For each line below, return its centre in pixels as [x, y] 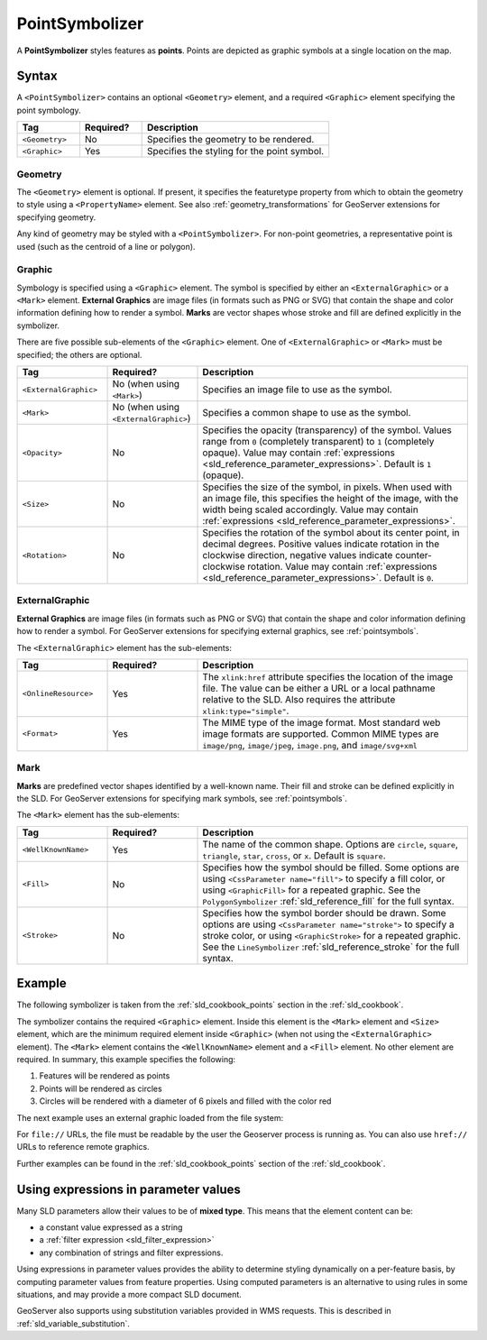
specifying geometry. [56, 217]
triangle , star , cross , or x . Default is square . [294, 855]
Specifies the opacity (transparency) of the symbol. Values [327, 430]
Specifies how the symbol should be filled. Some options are [331, 867]
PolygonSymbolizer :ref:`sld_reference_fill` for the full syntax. [328, 901]
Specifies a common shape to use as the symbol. [307, 413]
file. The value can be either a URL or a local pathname [319, 688]
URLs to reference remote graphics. [83, 1147]
